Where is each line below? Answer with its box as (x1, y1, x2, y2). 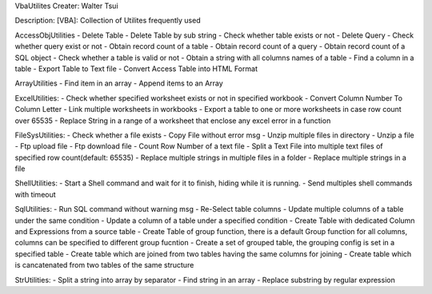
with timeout (14, 189, 56, 199)
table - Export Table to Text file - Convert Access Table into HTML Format (14, 64, 258, 73)
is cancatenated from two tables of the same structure (14, 260, 194, 270)
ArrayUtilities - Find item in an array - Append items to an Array (14, 78, 223, 88)
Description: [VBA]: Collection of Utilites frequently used (14, 16, 201, 26)
